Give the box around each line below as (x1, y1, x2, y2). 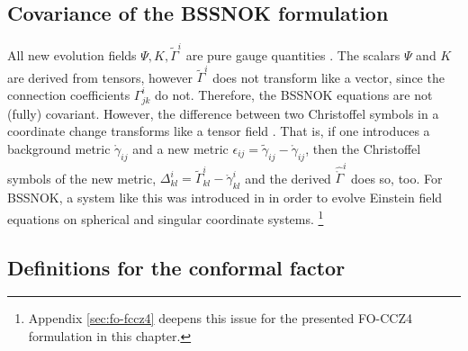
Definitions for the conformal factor (7, 253, 346, 281)
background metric (7, 139, 111, 157)
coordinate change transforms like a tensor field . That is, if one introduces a (7, 121, 430, 140)
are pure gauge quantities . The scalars (185, 45, 400, 64)
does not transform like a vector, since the (212, 67, 445, 86)
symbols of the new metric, (7, 168, 157, 187)
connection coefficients (7, 85, 130, 103)
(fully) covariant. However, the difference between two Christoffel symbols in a (7, 103, 439, 122)
